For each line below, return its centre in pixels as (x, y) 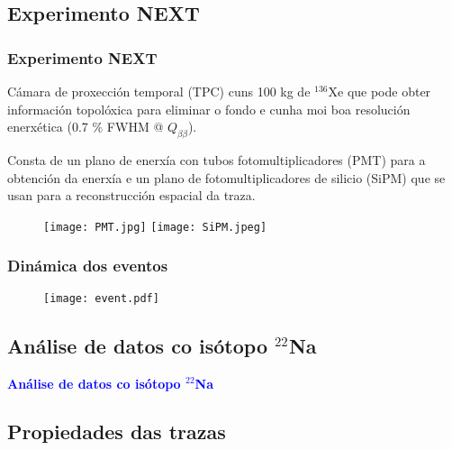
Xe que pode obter (380, 91)
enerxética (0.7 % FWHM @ (86, 127)
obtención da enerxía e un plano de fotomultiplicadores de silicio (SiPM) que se (226, 177)
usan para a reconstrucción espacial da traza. (131, 195)
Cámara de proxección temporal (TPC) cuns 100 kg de (159, 91)
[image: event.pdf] (101, 298)
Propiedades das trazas (117, 432)
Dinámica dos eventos (88, 266)
